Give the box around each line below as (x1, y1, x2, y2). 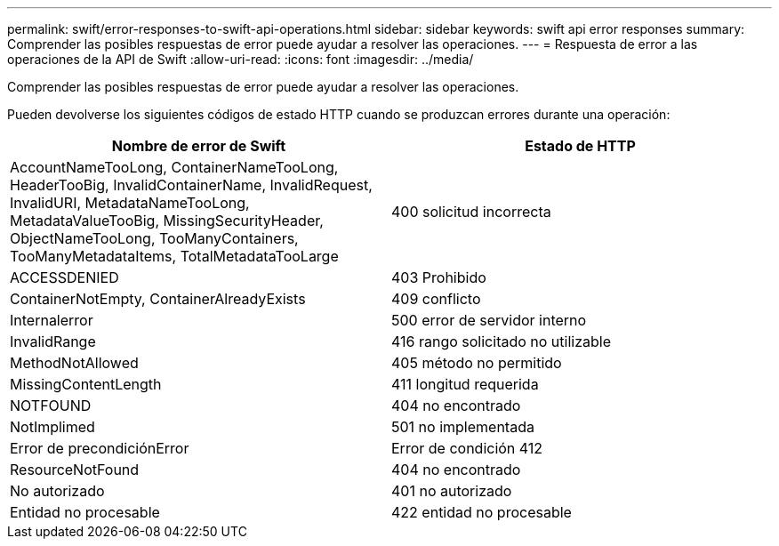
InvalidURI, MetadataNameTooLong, (10, 194, 250, 212)
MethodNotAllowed (10, 354, 139, 372)
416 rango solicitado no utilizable (391, 333, 611, 350)
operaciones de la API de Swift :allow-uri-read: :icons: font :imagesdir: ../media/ (7, 52, 474, 67)
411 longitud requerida (391, 375, 539, 393)
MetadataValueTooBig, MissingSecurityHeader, (10, 212, 324, 229)
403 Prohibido (391, 269, 486, 286)
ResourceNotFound (10, 461, 140, 478)
